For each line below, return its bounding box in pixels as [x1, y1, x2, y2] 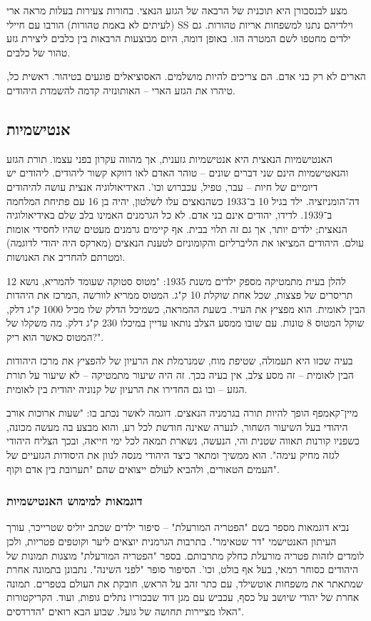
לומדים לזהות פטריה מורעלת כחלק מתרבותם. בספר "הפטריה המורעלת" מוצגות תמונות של [6, 547, 365, 562]
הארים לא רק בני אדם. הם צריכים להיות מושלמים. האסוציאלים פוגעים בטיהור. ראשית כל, [6, 69, 366, 84]
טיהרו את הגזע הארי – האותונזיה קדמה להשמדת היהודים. [6, 82, 235, 97]
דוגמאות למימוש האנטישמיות [6, 492, 143, 510]
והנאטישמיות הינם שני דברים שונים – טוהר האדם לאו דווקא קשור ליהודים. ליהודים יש [6, 165, 349, 180]
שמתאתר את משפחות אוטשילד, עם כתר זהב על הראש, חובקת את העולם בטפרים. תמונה [6, 575, 363, 590]
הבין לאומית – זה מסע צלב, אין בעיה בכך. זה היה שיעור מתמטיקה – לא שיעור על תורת [6, 367, 354, 382]
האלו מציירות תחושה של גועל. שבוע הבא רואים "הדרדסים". [6, 604, 245, 619]
